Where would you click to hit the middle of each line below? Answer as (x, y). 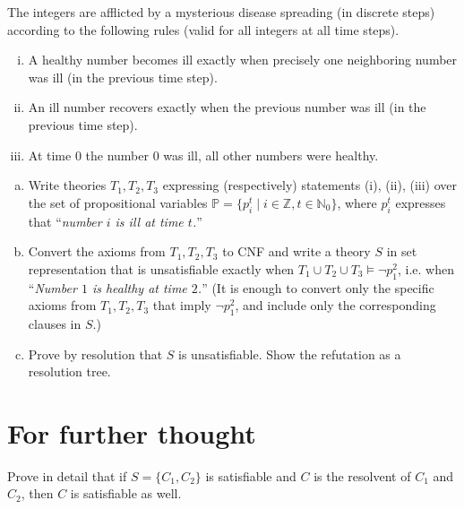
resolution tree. (69, 371)
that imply (182, 305)
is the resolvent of (362, 475)
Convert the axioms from (97, 251)
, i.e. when (425, 268)
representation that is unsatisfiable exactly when (161, 268)
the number (117, 155)
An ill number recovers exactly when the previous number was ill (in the (227, 107)
